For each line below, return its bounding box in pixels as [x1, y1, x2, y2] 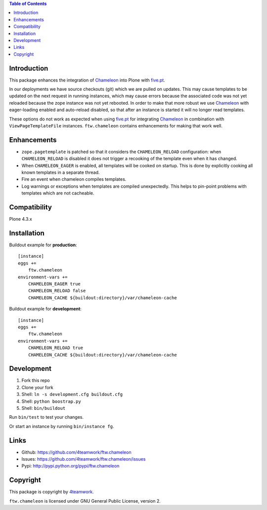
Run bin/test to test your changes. [9, 414, 84, 420]
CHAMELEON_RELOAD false [28, 288, 86, 294]
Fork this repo [21, 378, 50, 384]
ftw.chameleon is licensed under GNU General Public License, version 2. [9, 498, 161, 504]
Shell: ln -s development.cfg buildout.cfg [21, 392, 123, 397]
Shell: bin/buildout [21, 405, 66, 411]
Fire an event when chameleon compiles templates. [21, 176, 127, 182]
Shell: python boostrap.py [21, 398, 81, 404]
